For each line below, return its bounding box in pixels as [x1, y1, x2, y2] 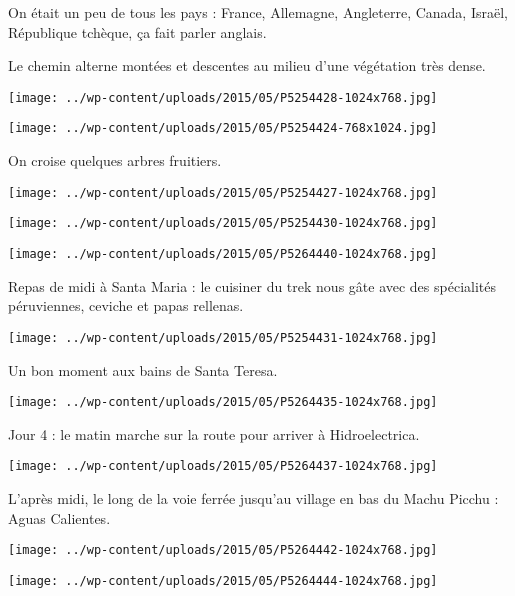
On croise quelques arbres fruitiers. [8, 150, 222, 171]
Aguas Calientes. [8, 507, 111, 528]
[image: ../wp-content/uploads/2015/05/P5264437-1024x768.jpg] [8, 459, 438, 474]
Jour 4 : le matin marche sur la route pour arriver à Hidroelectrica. [8, 423, 420, 444]
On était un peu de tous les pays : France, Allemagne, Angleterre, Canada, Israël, [8, 2, 508, 22]
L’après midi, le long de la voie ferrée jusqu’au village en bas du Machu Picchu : [8, 488, 499, 508]
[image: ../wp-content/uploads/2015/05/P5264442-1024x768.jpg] [8, 543, 438, 558]
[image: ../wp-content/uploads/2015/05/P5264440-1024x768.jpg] [8, 247, 438, 261]
